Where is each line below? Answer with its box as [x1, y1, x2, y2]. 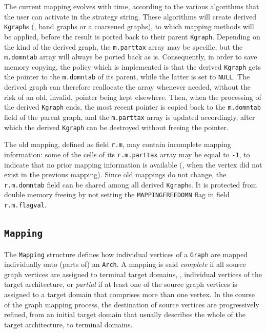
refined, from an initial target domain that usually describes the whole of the [4, 309, 245, 320]
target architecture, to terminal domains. [4, 319, 133, 329]
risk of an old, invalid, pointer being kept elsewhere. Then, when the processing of [4, 91, 261, 102]
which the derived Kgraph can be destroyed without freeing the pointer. [4, 121, 229, 132]
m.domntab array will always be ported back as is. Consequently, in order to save [4, 51, 257, 62]
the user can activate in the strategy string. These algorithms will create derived [4, 11, 257, 22]
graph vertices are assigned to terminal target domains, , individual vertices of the [4, 268, 262, 279]
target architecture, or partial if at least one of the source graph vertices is [4, 279, 237, 289]
